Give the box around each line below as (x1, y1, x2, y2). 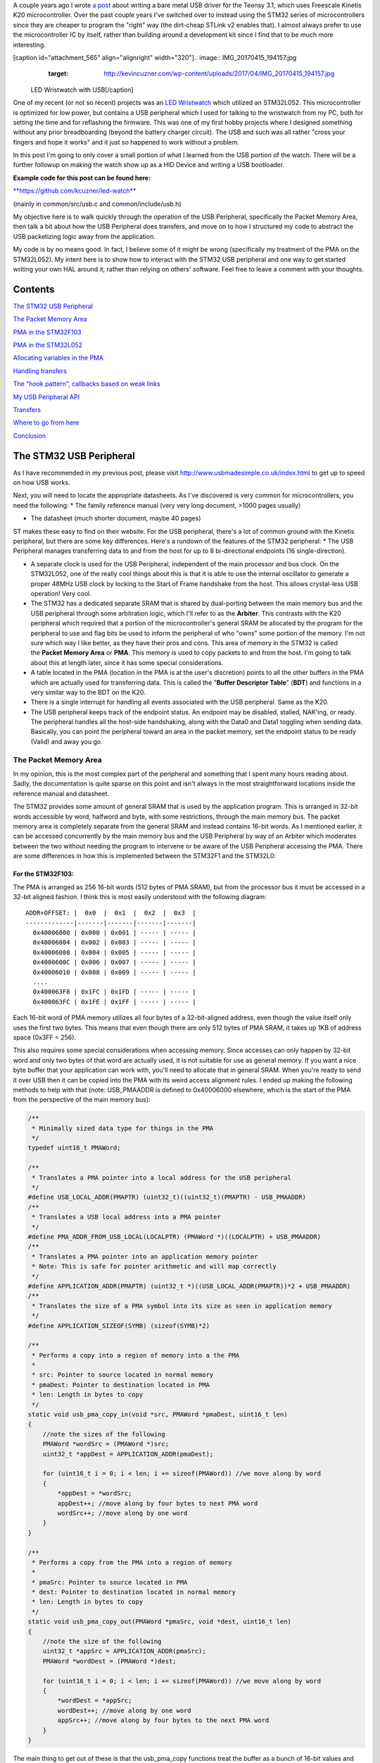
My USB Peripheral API (13, 392, 80, 401)
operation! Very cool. (30, 590, 91, 597)
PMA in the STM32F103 (13, 328, 82, 336)
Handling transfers (13, 367, 67, 375)
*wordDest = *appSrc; (57, 1697, 132, 1704)
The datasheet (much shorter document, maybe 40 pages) (30, 514, 201, 523)
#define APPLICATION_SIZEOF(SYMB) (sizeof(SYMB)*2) (27, 1322, 210, 1329)
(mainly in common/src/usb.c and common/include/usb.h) (13, 200, 182, 208)
